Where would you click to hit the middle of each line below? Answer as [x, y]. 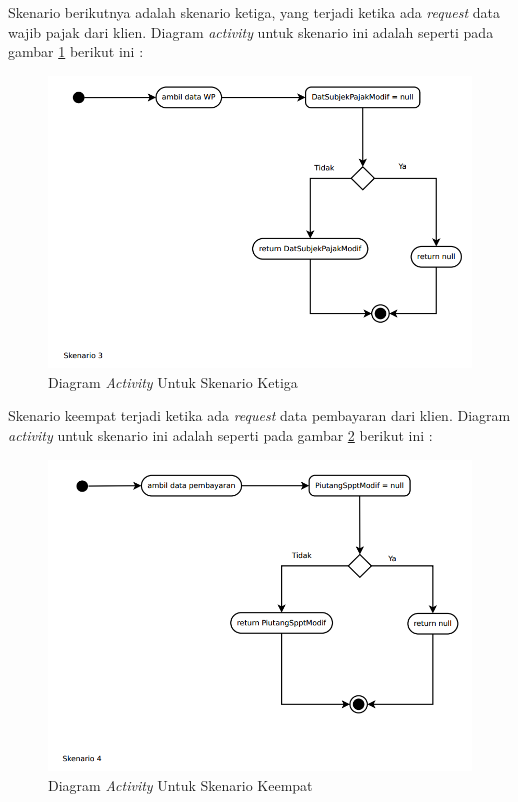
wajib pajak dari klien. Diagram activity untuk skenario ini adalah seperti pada [251, 31]
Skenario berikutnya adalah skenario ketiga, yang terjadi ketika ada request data [254, 12]
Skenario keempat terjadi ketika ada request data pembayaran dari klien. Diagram [259, 415]
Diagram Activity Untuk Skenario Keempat [180, 784]
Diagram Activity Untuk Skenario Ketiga [173, 381]
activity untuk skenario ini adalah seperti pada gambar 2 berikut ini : [220, 434]
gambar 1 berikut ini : [76, 51]
